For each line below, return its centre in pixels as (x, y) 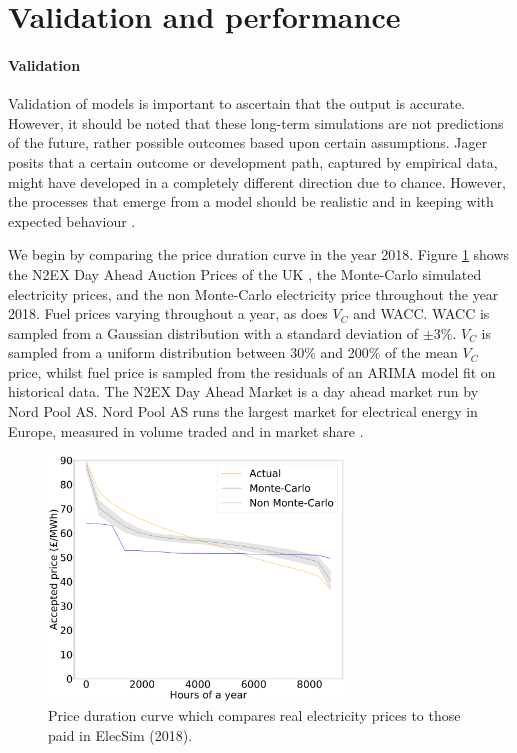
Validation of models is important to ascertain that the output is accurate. (237, 103)
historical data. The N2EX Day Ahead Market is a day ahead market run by (243, 391)
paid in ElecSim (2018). (120, 734)
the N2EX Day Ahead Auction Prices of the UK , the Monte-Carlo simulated (245, 273)
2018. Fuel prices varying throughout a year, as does (168, 313)
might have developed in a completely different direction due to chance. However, (257, 181)
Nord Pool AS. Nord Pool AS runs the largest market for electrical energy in (243, 411)
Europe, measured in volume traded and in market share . (186, 430)
